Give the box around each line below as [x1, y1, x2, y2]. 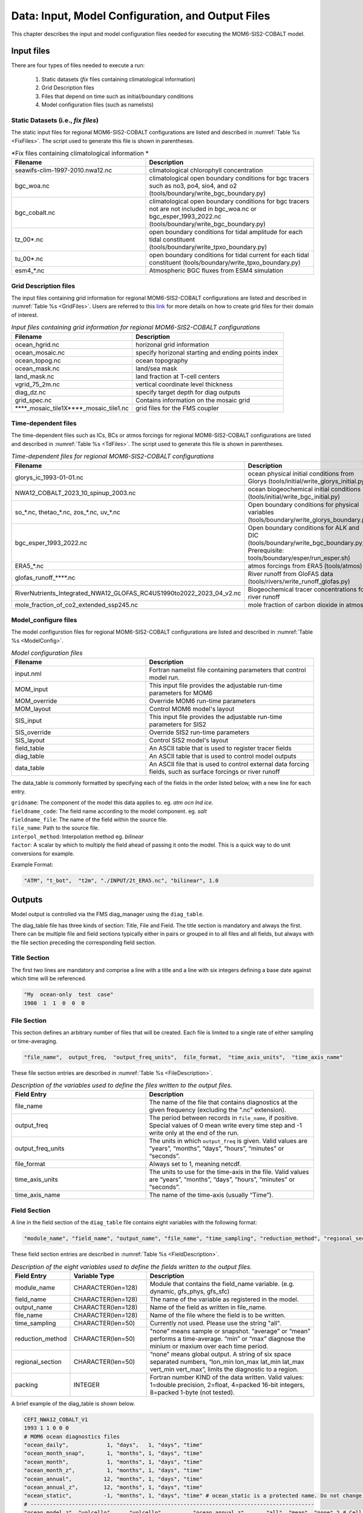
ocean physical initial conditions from [247, 469, 354, 478]
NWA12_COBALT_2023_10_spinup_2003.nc [15, 488, 136, 497]
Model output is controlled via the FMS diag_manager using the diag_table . [11, 911, 204, 918]
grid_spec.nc [15, 396, 52, 404]
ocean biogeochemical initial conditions [247, 485, 361, 493]
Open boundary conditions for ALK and [247, 523, 360, 532]
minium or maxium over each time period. [149, 1342, 269, 1350]
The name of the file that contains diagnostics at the [149, 1098, 298, 1107]
